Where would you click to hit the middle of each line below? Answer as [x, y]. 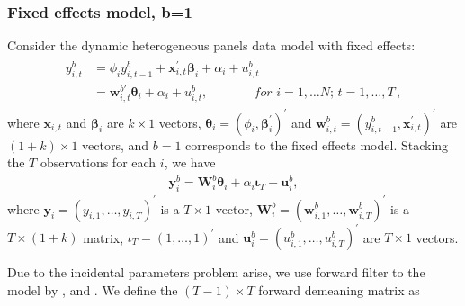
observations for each [98, 162]
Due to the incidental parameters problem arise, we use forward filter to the [216, 272]
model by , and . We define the [93, 289]
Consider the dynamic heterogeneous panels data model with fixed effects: [211, 45]
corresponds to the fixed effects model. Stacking [317, 144]
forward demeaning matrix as [339, 289]
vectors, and [116, 144]
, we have [190, 162]
